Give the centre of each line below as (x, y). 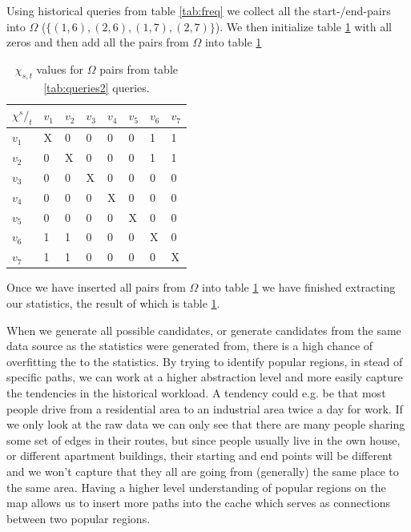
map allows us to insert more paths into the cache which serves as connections (198, 503)
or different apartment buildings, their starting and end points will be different (199, 455)
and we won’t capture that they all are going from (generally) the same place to (203, 471)
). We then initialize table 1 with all (303, 26)
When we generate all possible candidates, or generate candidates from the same (204, 330)
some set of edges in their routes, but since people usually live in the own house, (203, 439)
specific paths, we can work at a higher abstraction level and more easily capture (205, 377)
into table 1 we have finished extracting (299, 287)
